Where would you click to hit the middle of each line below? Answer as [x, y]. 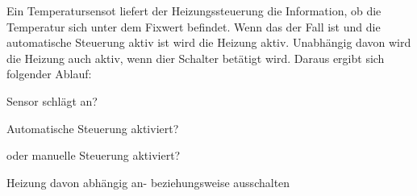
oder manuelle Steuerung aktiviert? [94, 155]
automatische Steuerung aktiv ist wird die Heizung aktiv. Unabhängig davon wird [209, 42]
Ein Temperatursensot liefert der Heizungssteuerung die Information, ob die [194, 10]
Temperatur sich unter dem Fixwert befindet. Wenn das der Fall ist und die [194, 26]
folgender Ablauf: [49, 74]
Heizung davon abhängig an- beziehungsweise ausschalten [148, 182]
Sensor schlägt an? [52, 100]
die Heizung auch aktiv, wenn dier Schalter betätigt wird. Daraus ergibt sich [196, 58]
